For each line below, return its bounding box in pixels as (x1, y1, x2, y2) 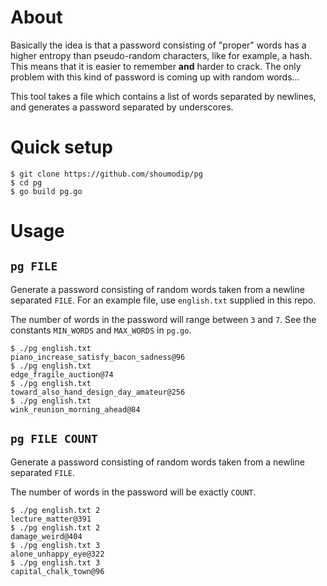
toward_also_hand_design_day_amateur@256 (10, 387, 186, 397)
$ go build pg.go (10, 186, 83, 196)
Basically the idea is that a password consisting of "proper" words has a (10, 39, 307, 51)
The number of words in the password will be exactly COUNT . (10, 486, 257, 498)
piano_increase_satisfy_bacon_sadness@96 (10, 352, 186, 362)
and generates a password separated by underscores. (10, 101, 234, 113)
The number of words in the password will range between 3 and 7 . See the (10, 313, 317, 325)
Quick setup (10, 136, 113, 159)
